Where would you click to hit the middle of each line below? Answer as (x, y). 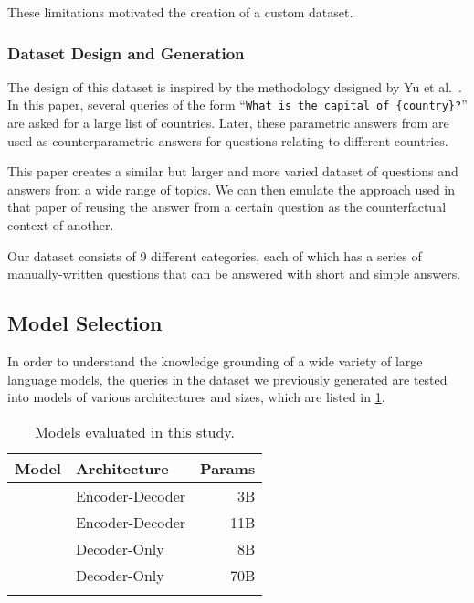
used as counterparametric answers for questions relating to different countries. (228, 140)
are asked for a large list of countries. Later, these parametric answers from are (228, 123)
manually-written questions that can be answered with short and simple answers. (234, 274)
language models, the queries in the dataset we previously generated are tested (227, 379)
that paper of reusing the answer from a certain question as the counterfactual (227, 207)
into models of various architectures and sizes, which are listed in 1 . (196, 397)
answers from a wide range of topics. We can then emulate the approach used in (232, 189)
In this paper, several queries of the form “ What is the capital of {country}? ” (237, 105)
